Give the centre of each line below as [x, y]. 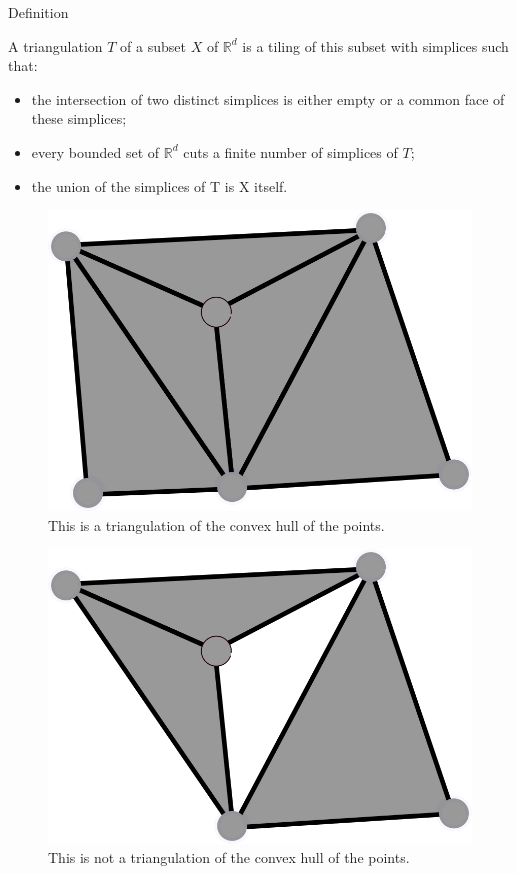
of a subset [153, 45]
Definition [38, 12]
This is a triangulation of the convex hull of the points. [216, 524]
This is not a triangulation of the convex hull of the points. [229, 857]
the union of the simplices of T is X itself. [159, 185]
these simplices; [79, 118]
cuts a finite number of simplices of [290, 151]
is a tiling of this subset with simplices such [375, 45]
